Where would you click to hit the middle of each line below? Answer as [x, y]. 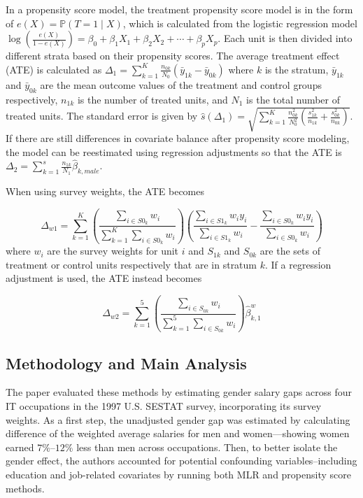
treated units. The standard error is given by [102, 116]
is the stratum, [297, 69]
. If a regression [298, 264]
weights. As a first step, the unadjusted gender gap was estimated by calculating [178, 419]
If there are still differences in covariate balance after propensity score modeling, [178, 137]
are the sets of [290, 251]
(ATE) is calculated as [54, 69]
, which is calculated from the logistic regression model [240, 23]
